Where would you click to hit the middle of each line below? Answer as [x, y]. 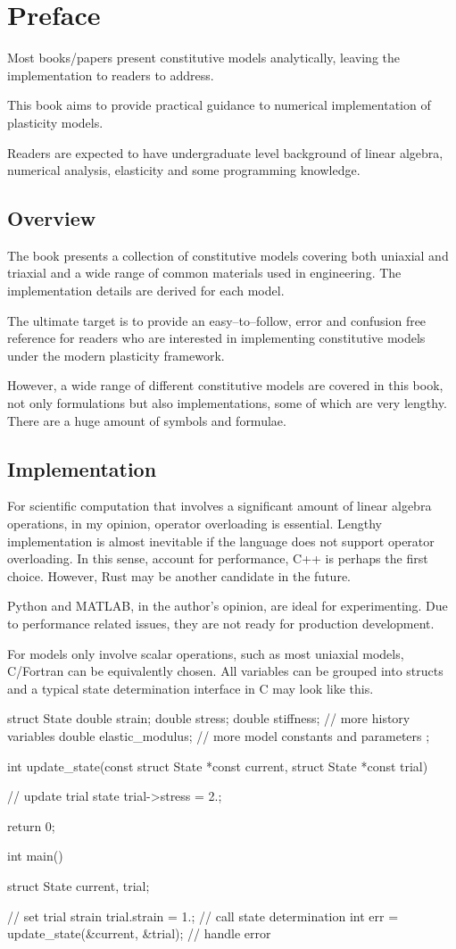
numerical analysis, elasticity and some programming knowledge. [184, 170]
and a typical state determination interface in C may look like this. [191, 688]
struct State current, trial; [79, 885]
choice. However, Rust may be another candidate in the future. [179, 575]
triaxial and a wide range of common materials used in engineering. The [204, 273]
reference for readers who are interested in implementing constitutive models [216, 338]
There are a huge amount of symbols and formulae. [147, 420]
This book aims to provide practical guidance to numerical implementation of [219, 105]
